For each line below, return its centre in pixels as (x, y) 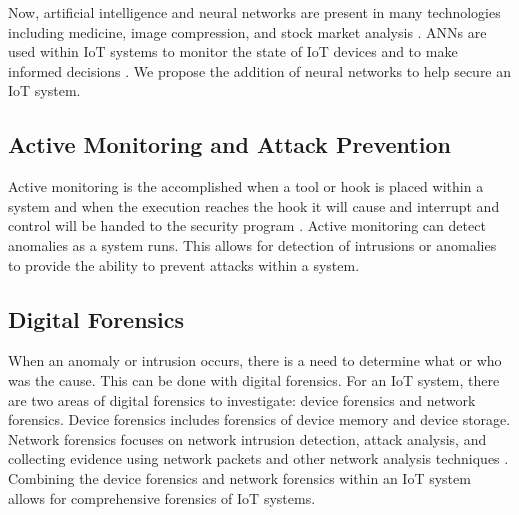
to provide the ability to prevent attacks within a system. (184, 264)
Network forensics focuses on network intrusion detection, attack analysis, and (247, 438)
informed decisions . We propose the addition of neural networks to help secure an (260, 70)
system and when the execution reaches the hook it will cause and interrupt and (254, 205)
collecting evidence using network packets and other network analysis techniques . (258, 458)
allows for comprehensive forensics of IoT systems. (162, 497)
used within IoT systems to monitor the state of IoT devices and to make (233, 51)
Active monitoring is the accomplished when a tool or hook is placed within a (246, 186)
